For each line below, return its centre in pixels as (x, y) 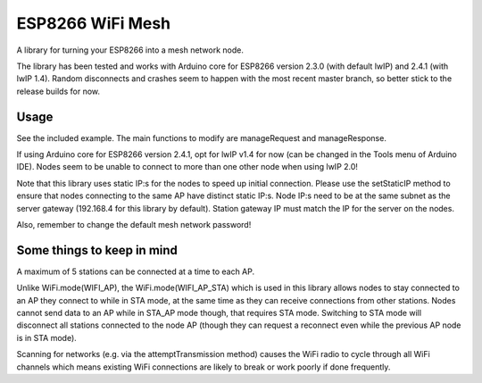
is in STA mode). (47, 337)
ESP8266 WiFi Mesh (94, 23)
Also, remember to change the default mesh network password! (134, 224)
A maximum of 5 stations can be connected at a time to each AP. (136, 271)
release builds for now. (58, 91)
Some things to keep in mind (97, 250)
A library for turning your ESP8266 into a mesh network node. (130, 50)
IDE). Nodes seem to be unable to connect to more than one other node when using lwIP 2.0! (187, 167)
